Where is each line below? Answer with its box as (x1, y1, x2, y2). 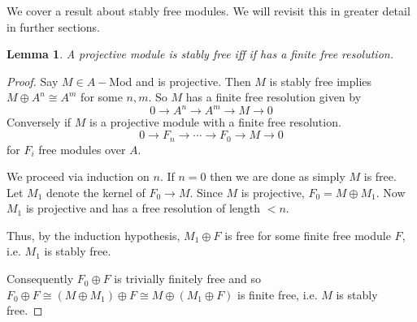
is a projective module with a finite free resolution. (89, 114, 341, 131)
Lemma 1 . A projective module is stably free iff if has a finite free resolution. (7, 45, 393, 62)
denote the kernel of (46, 183, 146, 200)
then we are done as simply (210, 168, 345, 185)
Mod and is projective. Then (109, 72, 251, 89)
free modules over (38, 140, 126, 157)
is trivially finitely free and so (114, 270, 262, 287)
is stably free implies (269, 72, 372, 89)
